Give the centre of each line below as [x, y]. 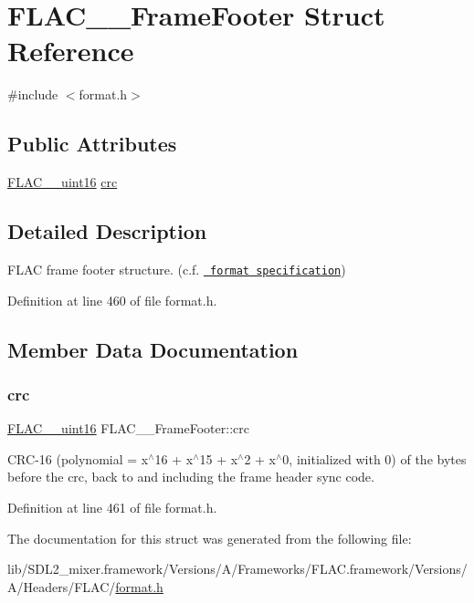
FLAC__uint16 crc [63, 182]
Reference [71, 51]
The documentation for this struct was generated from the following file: [210, 538]
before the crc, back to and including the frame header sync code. [191, 477]
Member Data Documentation [153, 349]
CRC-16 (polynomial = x [78, 458]
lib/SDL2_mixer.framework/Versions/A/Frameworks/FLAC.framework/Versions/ [237, 569]
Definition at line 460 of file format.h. [112, 300]
